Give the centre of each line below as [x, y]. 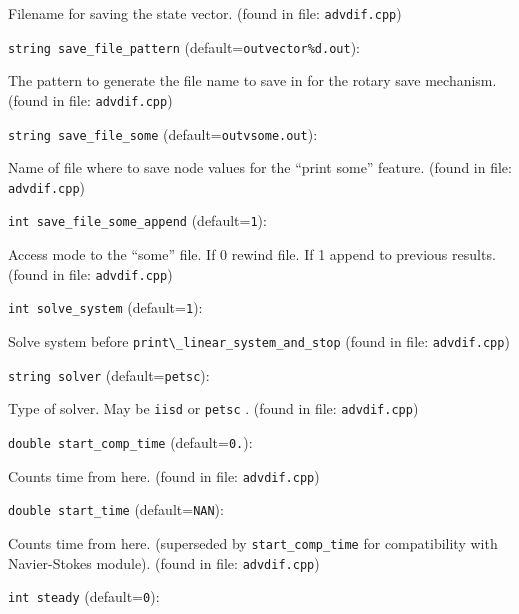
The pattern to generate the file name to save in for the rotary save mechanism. [252, 80]
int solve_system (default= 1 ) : [105, 307]
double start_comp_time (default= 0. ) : [130, 442]
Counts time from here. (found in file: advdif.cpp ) [164, 475]
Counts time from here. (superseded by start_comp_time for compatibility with [253, 542]
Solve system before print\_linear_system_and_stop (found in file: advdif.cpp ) [259, 341]
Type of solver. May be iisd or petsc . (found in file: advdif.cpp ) [213, 408]
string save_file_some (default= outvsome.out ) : [163, 133]
